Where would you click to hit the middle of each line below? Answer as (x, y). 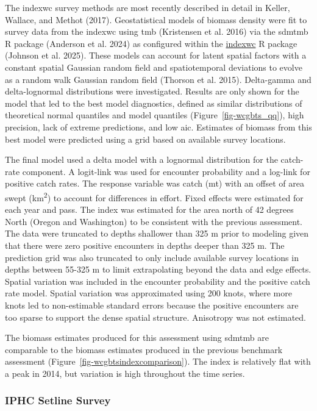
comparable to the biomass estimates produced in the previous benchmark (144, 349)
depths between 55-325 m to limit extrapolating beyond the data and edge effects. (158, 269)
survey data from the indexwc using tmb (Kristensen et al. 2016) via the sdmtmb (157, 31)
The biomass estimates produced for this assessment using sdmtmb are (137, 338)
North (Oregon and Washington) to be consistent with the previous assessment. (154, 221)
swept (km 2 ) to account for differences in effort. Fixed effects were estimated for (154, 196)
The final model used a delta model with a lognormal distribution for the (141, 159)
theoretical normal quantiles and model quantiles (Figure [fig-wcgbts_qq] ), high (155, 115)
